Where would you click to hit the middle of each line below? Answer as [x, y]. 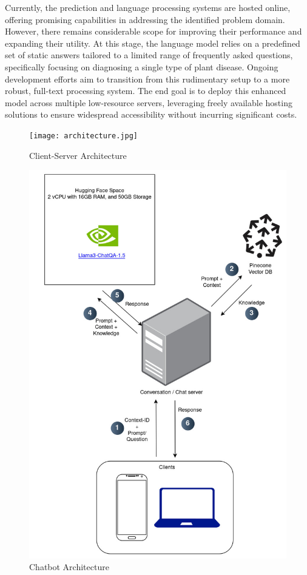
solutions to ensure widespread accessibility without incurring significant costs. [151, 114]
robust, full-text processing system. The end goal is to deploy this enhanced [146, 91]
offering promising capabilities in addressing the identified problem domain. [145, 19]
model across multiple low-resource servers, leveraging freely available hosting [149, 102]
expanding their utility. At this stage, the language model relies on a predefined [153, 43]
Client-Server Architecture [78, 155]
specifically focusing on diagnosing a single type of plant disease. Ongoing [142, 66]
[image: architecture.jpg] [83, 136]
